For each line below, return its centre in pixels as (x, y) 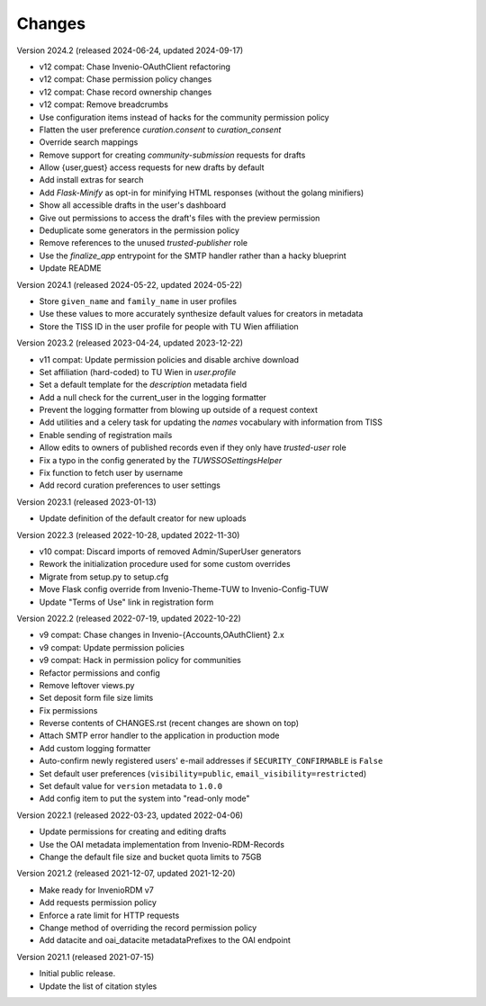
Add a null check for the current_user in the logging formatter (153, 397)
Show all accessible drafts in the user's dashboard (133, 205)
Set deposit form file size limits (96, 698)
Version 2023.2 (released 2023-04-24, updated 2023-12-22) (130, 343)
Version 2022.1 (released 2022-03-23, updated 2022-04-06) (130, 815)
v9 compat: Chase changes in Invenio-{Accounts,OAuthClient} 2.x (162, 635)
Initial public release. (77, 974)
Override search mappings (89, 142)
